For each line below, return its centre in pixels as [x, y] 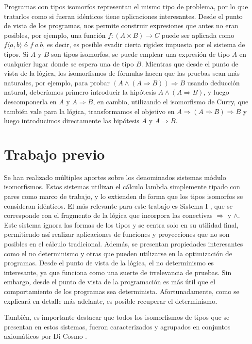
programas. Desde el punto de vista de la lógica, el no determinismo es [109, 263]
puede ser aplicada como [198, 35]
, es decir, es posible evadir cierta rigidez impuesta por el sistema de [144, 44]
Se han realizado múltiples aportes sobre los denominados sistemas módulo [115, 177]
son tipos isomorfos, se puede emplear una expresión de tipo [141, 54]
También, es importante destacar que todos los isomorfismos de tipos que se [117, 317]
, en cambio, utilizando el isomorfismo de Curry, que [171, 101]
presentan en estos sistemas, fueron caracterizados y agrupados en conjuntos [117, 326]
